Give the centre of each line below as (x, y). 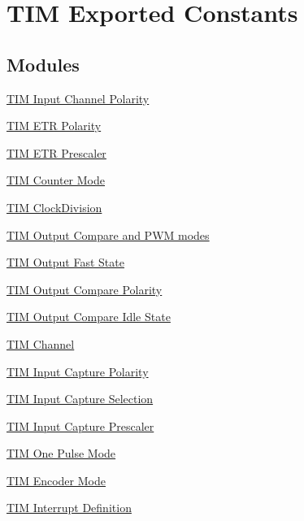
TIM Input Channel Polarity (78, 98)
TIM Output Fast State (65, 262)
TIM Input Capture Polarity (78, 371)
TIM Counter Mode (56, 180)
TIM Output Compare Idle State (89, 317)
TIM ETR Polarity (54, 126)
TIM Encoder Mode (56, 480)
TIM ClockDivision (54, 207)
